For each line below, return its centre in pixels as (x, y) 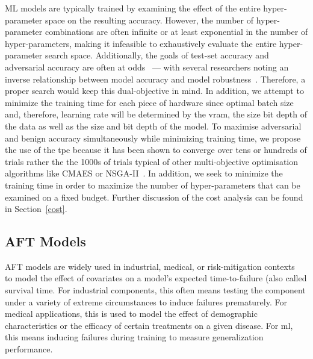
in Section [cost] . (36, 209)
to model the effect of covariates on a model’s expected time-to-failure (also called (156, 278)
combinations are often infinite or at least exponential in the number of (176, 32)
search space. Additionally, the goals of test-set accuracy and (157, 55)
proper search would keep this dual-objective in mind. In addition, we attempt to (154, 91)
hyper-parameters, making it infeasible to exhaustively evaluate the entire (141, 43)
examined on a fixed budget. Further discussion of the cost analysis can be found (154, 197)
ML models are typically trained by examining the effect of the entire (133, 8)
